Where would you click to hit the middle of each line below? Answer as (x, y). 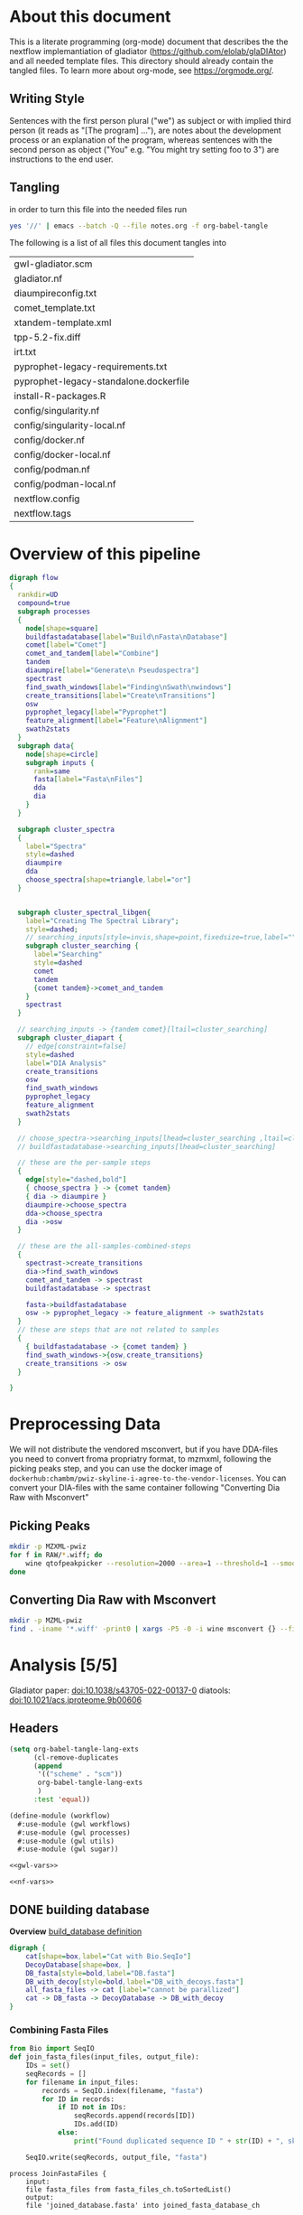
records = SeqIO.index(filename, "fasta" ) (123, 2090)
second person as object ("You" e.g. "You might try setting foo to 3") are (144, 149)
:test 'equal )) (62, 1799)
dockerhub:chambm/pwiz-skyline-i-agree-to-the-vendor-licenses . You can (148, 1478)
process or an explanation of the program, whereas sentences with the (141, 140)
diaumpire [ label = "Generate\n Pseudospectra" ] (113, 670)
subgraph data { (46, 746)
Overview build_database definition (76, 1931)
